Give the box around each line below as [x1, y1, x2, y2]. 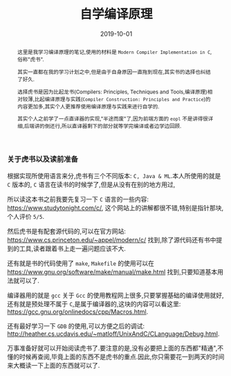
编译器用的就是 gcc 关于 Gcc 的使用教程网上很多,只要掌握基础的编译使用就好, [7, 291, 224, 299]
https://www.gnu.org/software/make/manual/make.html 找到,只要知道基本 [7, 267, 218, 276]
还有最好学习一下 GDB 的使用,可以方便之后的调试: [7, 321, 145, 330]
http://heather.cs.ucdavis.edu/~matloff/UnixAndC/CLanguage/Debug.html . [7, 330, 220, 338]
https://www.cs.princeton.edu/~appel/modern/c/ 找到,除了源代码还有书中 [7, 235, 216, 244]
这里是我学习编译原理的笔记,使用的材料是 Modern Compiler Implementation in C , [17, 48, 212, 55]
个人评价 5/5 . [7, 212, 45, 220]
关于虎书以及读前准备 [7, 154, 78, 164]
